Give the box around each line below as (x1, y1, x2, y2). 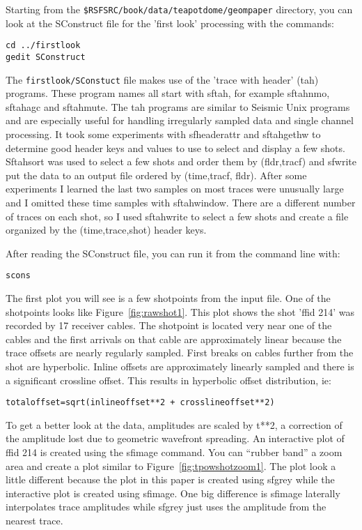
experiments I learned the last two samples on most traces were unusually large (6, 181, 344, 196)
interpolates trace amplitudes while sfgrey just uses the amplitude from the (6, 499, 326, 514)
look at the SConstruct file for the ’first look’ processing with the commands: (6, 15, 334, 30)
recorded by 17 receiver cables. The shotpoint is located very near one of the (6, 318, 332, 333)
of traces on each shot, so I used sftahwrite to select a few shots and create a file (6, 209, 349, 223)
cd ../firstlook (6, 40, 81, 51)
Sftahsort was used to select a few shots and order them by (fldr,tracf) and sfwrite (6, 154, 356, 169)
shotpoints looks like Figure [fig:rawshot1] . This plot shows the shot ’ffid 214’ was (6, 304, 355, 319)
